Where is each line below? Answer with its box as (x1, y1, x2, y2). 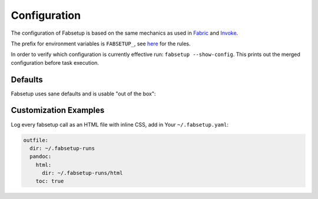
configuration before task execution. (11, 59, 100, 66)
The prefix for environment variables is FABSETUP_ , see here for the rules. (11, 40, 191, 47)
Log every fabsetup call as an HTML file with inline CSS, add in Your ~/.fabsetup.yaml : (11, 121, 229, 128)
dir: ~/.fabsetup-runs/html (42, 170, 123, 177)
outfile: (23, 137, 49, 144)
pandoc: (29, 153, 52, 160)
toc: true (35, 178, 64, 185)
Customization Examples (11, 105, 105, 115)
